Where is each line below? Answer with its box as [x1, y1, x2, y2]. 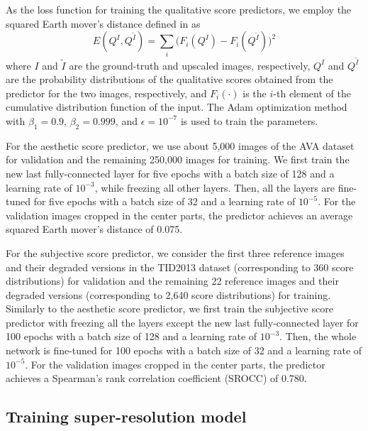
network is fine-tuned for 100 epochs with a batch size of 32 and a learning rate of [6, 343, 362, 358]
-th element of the [273, 85, 351, 100]
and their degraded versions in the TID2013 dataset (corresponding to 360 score [6, 259, 354, 274]
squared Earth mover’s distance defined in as [6, 16, 201, 31]
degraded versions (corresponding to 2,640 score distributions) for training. [6, 287, 331, 302]
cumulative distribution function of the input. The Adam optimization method [6, 99, 347, 114]
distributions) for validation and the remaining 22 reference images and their [6, 273, 339, 288]
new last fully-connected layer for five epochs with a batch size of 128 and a [6, 165, 335, 180]
